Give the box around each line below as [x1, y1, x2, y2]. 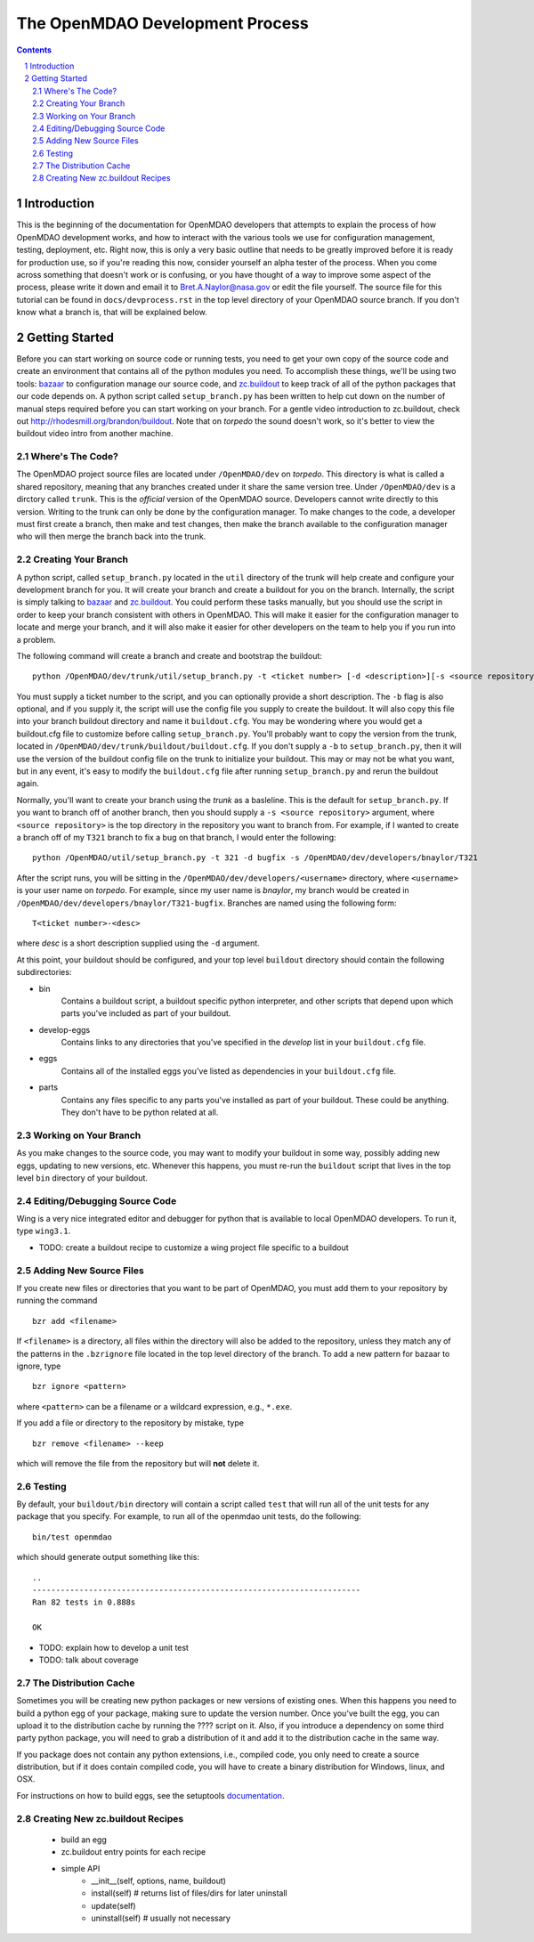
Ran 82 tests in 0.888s [32, 1597, 136, 1607]
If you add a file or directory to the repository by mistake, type [16, 1418, 245, 1428]
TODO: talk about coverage [38, 1654, 140, 1665]
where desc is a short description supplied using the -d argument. [16, 938, 260, 948]
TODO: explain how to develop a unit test [38, 1642, 189, 1653]
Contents [16, 45, 53, 55]
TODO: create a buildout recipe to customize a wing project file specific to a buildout [38, 1242, 349, 1253]
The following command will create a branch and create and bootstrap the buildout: [16, 650, 322, 661]
